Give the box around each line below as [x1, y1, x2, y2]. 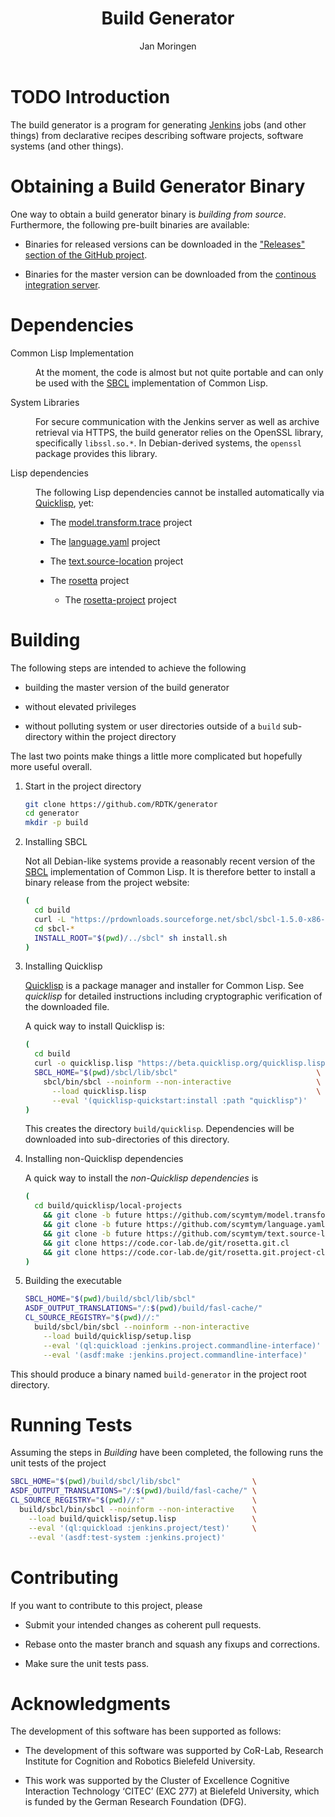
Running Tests [10, 1413, 133, 1436]
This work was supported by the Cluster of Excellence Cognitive [24, 1775, 290, 1787]
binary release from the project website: [24, 877, 190, 889]
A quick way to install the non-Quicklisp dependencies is [24, 1172, 259, 1184]
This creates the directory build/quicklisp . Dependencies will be [24, 1123, 295, 1135]
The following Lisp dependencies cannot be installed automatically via [35, 486, 325, 498]
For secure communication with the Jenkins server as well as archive [35, 415, 320, 427]
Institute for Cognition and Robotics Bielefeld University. [24, 1755, 256, 1767]
